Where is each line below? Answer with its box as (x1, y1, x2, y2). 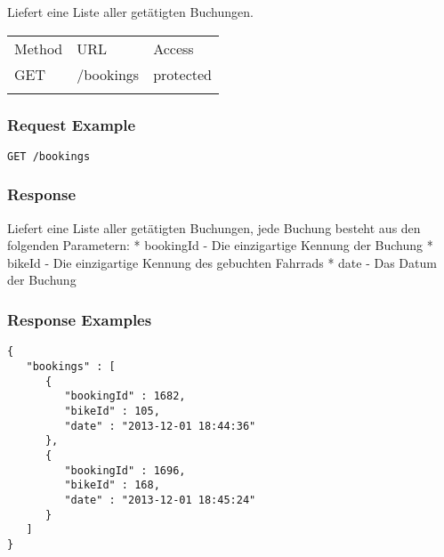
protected (153, 63, 212, 85)
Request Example (7, 113, 136, 135)
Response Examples (7, 308, 152, 330)
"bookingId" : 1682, (64, 390, 186, 403)
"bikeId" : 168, (64, 479, 160, 492)
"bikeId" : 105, (64, 404, 160, 417)
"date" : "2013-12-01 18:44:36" (64, 419, 256, 432)
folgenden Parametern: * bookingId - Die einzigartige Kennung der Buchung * (7, 236, 433, 254)
